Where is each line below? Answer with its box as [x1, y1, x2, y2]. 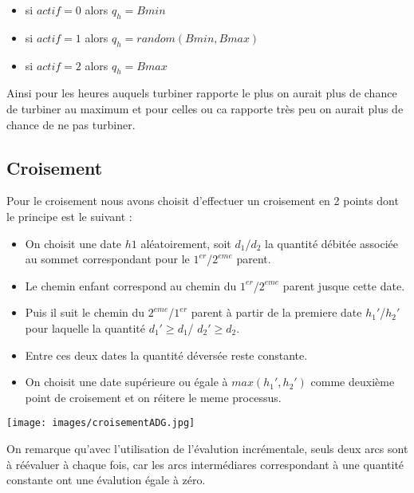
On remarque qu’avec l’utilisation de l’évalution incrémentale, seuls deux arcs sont [6, 440, 408, 456]
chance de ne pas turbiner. [6, 116, 136, 132]
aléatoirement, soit [140, 235, 231, 251]
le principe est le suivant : [6, 207, 132, 224]
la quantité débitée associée [265, 235, 398, 251]
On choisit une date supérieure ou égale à [25, 373, 228, 390]
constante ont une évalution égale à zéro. [6, 471, 206, 488]
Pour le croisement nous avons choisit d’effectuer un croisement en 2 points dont [6, 192, 399, 209]
